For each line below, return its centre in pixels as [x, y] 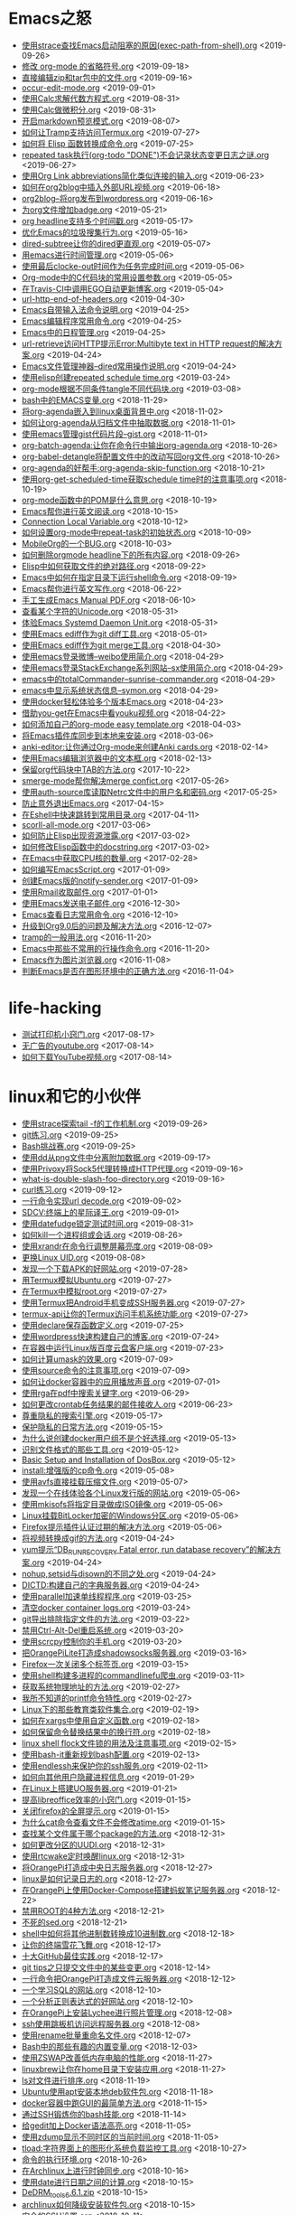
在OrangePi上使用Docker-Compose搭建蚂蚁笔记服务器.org [130, 1890]
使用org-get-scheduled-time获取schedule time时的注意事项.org [140, 479]
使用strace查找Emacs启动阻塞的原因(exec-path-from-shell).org [139, 45]
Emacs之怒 [50, 19]
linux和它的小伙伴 [75, 1097]
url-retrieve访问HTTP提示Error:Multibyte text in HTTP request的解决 [148, 343]
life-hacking [55, 1008]
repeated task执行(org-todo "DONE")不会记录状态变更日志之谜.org [145, 155]
